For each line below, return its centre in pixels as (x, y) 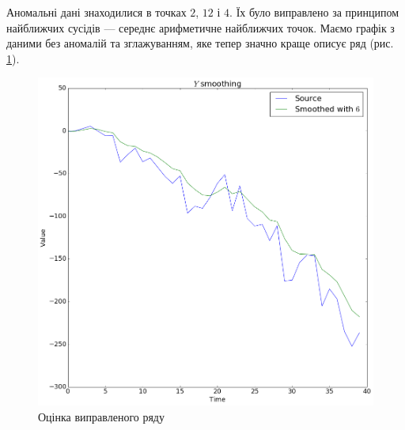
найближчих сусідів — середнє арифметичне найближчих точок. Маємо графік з (201, 27)
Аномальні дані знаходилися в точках (97, 12)
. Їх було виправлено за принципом (314, 12)
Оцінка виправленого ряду (101, 416)
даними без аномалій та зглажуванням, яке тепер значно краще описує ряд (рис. (200, 43)
